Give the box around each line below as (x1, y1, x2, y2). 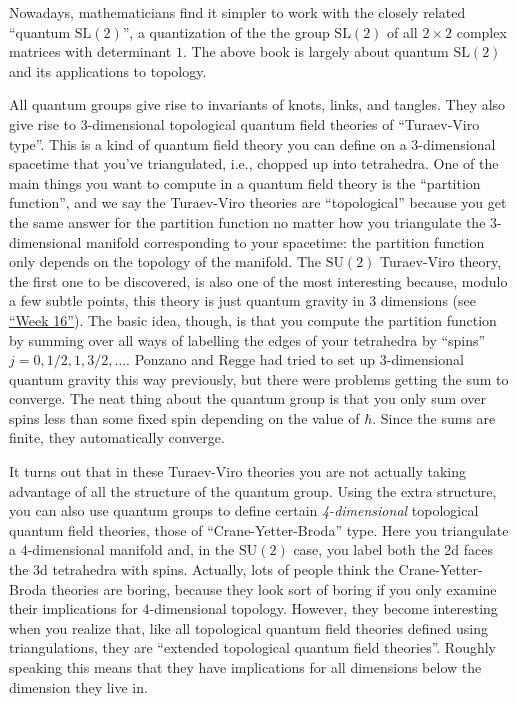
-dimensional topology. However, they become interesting (149, 598, 498, 619)
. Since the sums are (372, 407, 496, 428)
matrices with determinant (9, 41, 172, 62)
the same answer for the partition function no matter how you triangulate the (9, 211, 486, 232)
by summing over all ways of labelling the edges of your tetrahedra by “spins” (9, 329, 486, 350)
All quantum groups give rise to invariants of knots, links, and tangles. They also (9, 94, 506, 115)
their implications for (9, 598, 138, 619)
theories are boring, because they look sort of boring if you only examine (51, 578, 497, 599)
